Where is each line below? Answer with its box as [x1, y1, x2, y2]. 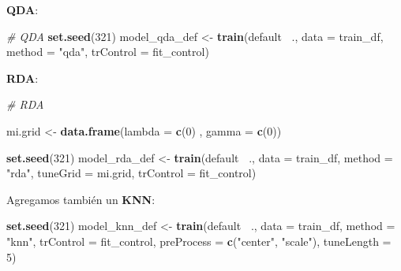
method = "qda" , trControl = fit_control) [6, 43, 209, 60]
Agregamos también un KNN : [6, 191, 156, 207]
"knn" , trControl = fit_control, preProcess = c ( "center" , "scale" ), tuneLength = [6, 232, 392, 249]
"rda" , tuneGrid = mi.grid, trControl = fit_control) [6, 165, 257, 181]
